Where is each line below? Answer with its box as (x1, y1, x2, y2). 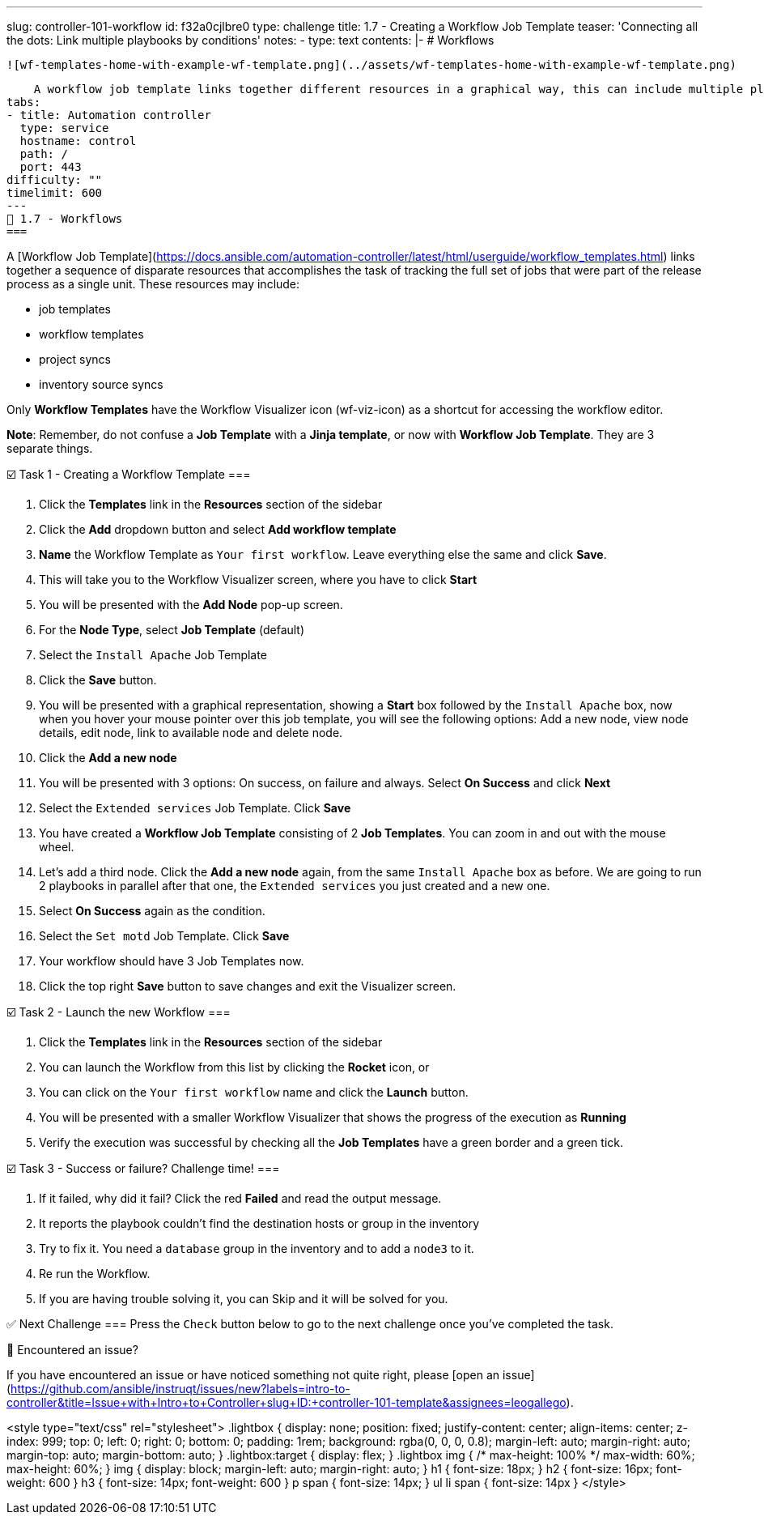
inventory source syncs (39, 377, 163, 391)
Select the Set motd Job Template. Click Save (39, 929, 290, 943)
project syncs (39, 352, 111, 366)
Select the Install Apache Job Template (39, 648, 267, 662)
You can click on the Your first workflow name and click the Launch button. (39, 1085, 469, 1099)
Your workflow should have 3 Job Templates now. (39, 954, 304, 968)
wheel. (39, 840, 74, 854)
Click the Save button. (39, 673, 157, 687)
